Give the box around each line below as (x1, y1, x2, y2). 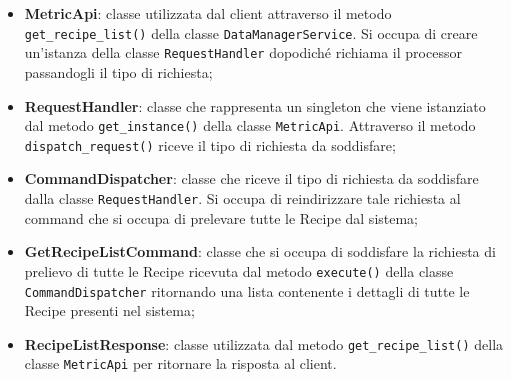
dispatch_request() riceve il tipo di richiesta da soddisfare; (24, 134, 396, 155)
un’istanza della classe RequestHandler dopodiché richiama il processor (24, 42, 462, 63)
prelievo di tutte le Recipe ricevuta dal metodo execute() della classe (24, 260, 454, 281)
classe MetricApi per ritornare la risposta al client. (24, 353, 337, 374)
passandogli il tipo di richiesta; (24, 61, 213, 82)
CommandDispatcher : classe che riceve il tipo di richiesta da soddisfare (24, 168, 479, 189)
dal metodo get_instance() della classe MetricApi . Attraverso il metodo (24, 115, 476, 136)
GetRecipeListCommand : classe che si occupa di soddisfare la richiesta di (24, 241, 496, 262)
